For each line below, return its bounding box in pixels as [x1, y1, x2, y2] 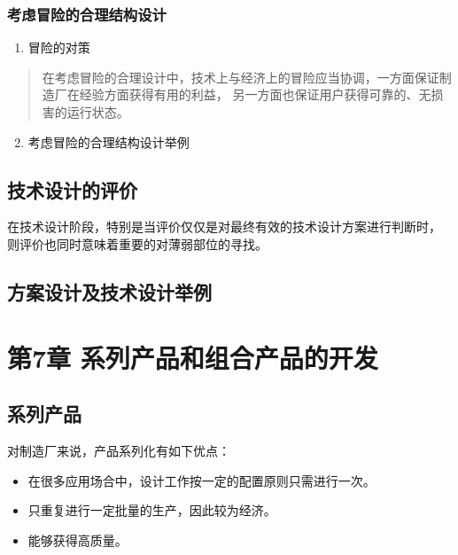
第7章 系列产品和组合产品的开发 [7, 339, 378, 375]
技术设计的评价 [7, 176, 137, 203]
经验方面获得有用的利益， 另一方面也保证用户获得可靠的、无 [79, 85, 431, 104]
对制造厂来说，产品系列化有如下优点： [7, 441, 230, 459]
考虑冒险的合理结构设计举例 [27, 132, 190, 151]
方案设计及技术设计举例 [7, 277, 212, 305]
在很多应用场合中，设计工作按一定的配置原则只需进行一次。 [27, 471, 376, 489]
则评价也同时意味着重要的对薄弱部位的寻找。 [7, 234, 268, 253]
